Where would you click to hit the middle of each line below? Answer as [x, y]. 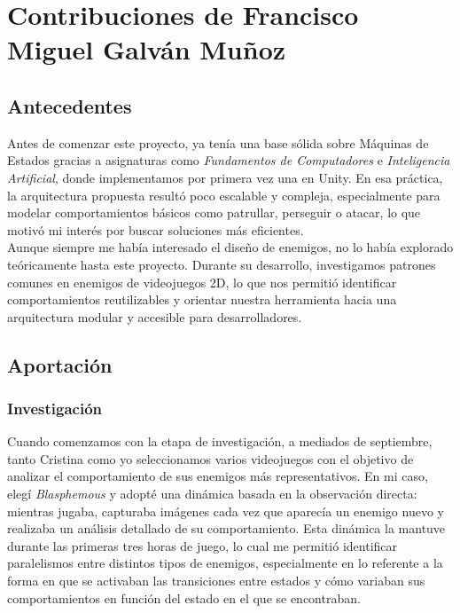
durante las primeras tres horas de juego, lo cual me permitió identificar [203, 545]
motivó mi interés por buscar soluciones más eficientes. [156, 229]
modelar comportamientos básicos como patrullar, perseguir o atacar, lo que [214, 212]
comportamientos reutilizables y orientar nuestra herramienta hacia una [202, 299]
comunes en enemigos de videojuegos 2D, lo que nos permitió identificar [202, 282]
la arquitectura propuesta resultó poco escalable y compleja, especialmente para [224, 195]
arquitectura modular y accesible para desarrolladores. [155, 316]
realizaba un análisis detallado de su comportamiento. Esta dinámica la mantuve [226, 528]
